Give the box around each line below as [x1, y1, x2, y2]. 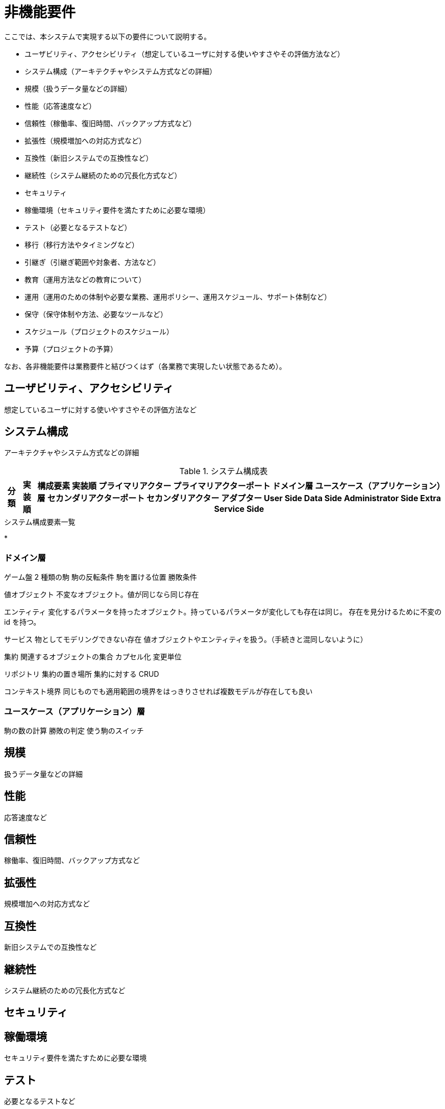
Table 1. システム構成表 [179, 466, 268, 477]
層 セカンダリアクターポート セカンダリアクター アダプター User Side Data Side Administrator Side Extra [37, 493, 441, 504]
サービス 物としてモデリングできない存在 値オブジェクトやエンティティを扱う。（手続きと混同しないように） [4, 635, 367, 644]
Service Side [214, 504, 264, 514]
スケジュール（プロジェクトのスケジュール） [24, 327, 174, 336]
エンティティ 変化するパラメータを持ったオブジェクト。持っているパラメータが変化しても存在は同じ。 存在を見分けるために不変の [4, 607, 442, 617]
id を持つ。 [4, 618, 41, 627]
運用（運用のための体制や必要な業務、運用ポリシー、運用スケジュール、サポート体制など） [24, 292, 331, 301]
